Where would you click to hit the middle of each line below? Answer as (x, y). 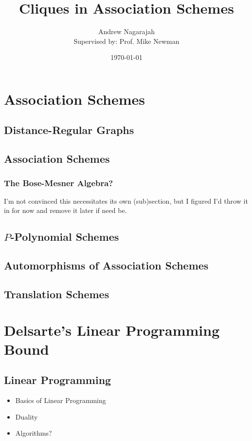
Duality (27, 416)
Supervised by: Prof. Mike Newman (126, 41)
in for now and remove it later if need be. (65, 210)
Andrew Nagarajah (126, 31)
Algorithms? (34, 433)
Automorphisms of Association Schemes (106, 265)
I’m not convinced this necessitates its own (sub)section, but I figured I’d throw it (126, 201)
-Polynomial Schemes (65, 237)
